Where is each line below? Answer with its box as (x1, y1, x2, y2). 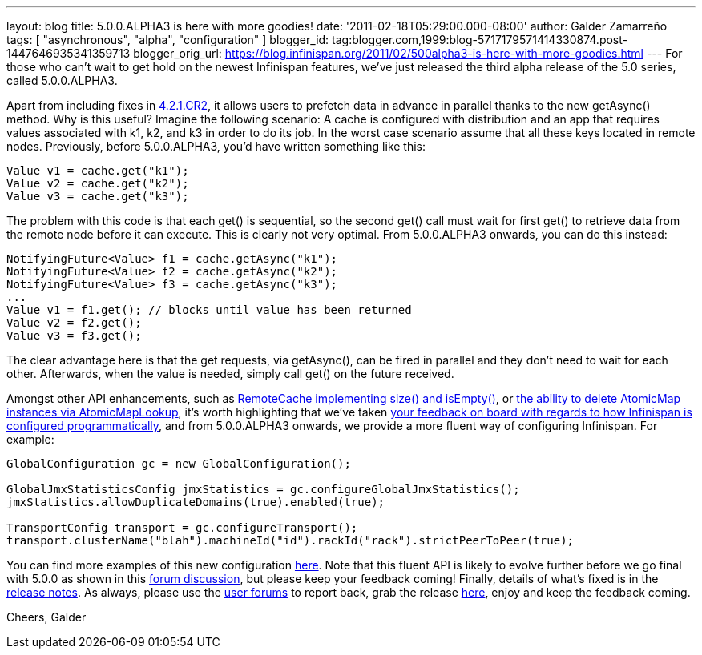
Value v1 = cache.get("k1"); (6, 164, 189, 177)
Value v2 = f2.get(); (6, 316, 142, 329)
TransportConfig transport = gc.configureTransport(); (6, 521, 358, 534)
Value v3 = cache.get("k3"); (6, 190, 189, 203)
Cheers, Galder (6, 610, 87, 624)
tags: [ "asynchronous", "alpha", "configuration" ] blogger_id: (6, 33, 329, 46)
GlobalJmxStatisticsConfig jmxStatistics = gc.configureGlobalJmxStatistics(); (6, 483, 520, 496)
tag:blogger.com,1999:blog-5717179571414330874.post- (332, 33, 627, 46)
